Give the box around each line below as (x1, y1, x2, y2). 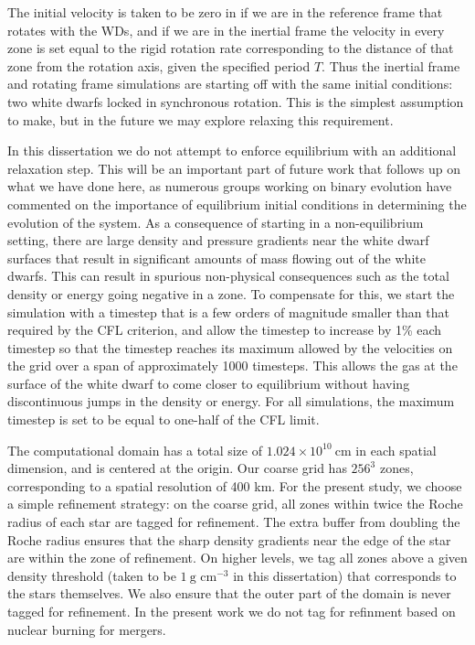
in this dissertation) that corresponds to (233, 565, 457, 585)
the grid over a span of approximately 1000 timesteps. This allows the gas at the (7, 356, 458, 375)
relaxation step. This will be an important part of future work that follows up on (7, 158, 460, 177)
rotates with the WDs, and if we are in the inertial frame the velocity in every (7, 20, 445, 39)
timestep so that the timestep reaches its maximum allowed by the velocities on (7, 338, 453, 357)
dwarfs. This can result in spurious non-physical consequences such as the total (7, 266, 449, 285)
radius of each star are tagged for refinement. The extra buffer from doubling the (7, 512, 460, 532)
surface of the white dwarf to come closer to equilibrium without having (7, 373, 410, 392)
